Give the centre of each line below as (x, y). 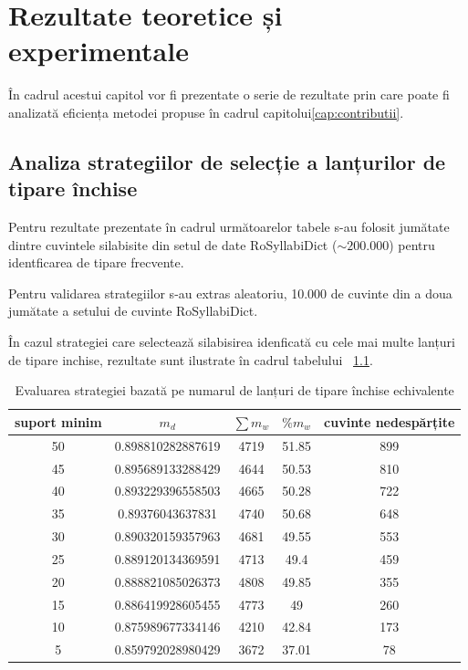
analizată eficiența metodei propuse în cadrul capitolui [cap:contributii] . (206, 112)
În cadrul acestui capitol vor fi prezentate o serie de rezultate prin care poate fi (229, 94)
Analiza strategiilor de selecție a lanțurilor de (227, 161)
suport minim (58, 421)
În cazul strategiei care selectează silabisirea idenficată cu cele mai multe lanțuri (232, 342)
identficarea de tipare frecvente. (96, 262)
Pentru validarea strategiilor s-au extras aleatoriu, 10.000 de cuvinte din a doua (230, 293)
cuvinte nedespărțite (390, 421)
